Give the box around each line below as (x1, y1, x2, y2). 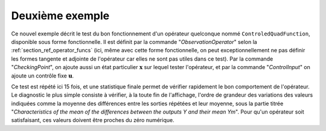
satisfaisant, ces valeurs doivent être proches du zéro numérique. (11, 117, 174, 124)
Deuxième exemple (11, 9, 110, 22)
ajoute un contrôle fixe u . (11, 72, 74, 79)
